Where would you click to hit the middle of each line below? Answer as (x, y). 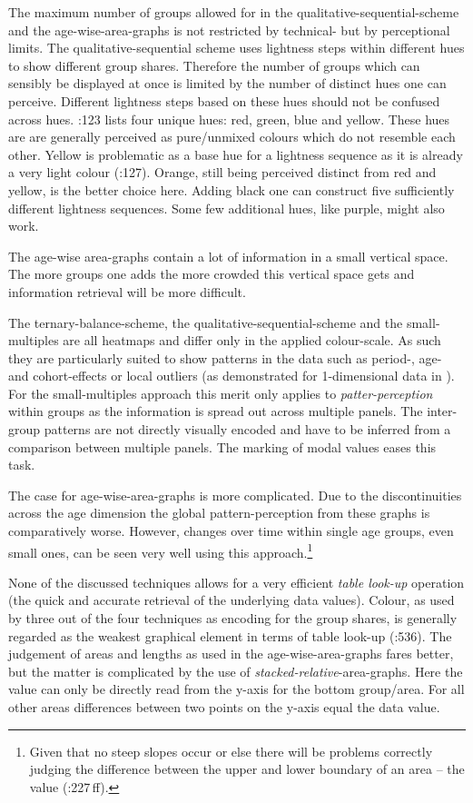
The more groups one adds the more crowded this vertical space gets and (212, 274)
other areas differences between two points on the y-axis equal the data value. (224, 707)
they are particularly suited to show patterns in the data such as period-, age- (225, 357)
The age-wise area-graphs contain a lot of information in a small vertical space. (228, 256)
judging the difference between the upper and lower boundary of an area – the (247, 769)
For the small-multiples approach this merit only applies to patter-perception (221, 393)
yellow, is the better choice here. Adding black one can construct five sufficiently (232, 189)
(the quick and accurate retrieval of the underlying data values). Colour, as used (232, 600)
